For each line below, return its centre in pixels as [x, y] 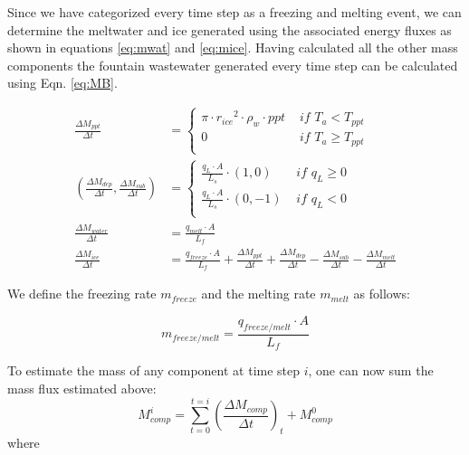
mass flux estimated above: [82, 388]
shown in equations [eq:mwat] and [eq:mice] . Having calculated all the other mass [233, 47]
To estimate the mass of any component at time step [154, 370]
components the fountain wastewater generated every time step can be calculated [233, 65]
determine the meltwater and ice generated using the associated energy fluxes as [230, 29]
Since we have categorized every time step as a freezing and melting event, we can [234, 12]
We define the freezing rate [82, 294]
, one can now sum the [371, 370]
